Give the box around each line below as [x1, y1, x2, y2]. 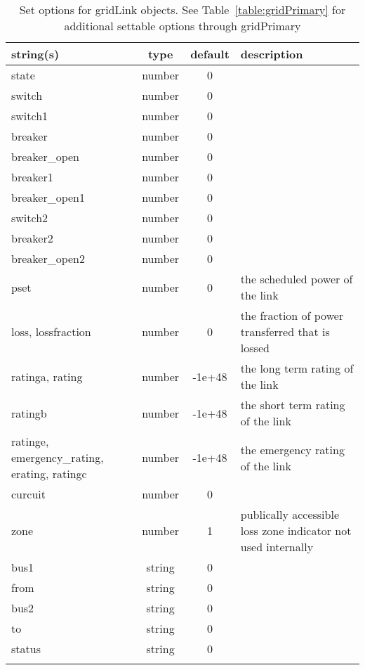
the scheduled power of [240, 271, 353, 287]
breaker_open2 [11, 250, 85, 266]
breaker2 [11, 230, 53, 246]
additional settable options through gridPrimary [64, 18, 301, 34]
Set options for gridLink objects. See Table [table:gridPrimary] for [19, 1, 346, 18]
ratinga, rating [11, 368, 83, 385]
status [11, 640, 41, 657]
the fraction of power [240, 307, 344, 323]
